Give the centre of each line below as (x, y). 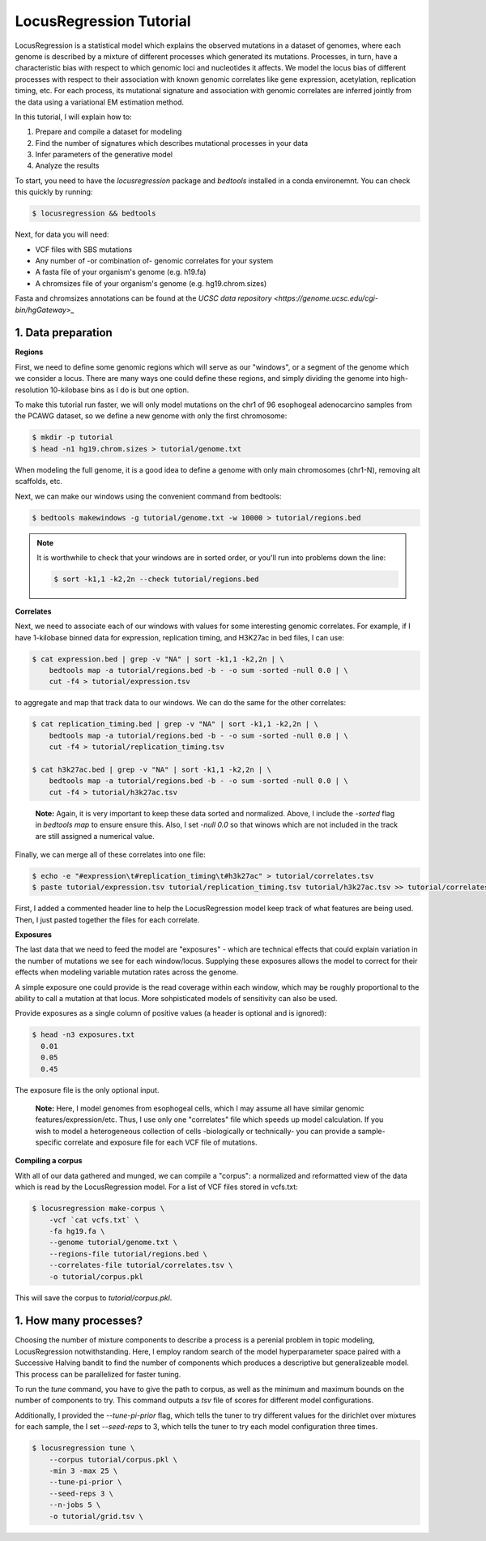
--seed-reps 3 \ (81, 1493)
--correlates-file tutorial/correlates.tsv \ (141, 1265)
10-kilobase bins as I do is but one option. (119, 390)
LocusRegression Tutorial (103, 21)
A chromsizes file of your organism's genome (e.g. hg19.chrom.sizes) (151, 283)
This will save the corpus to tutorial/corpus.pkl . (94, 1298)
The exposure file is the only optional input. (87, 1089)
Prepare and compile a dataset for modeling (109, 132)
